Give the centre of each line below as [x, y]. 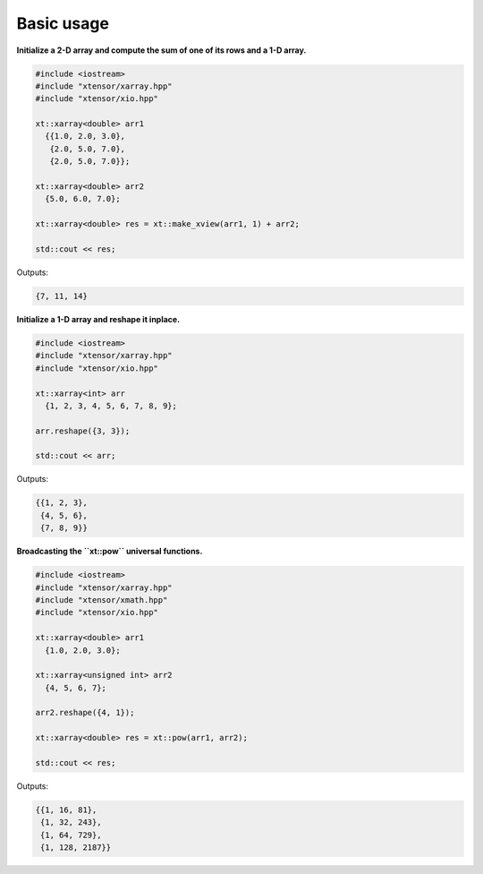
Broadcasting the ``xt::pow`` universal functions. [110, 552]
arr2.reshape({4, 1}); [85, 713]
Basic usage [63, 23]
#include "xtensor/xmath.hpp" [102, 600]
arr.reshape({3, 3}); [83, 431]
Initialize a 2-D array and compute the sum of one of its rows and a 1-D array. [161, 50]
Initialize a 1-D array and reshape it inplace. [98, 319]
